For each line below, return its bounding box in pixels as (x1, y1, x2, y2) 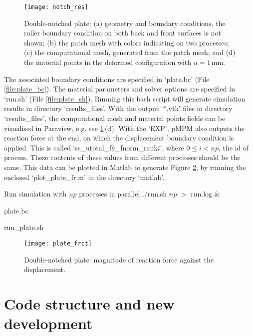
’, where (160, 142, 184, 152)
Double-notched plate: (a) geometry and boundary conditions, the (24, 17, 226, 28)
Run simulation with (4, 188, 67, 199)
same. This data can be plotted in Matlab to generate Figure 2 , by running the (4, 161, 246, 172)
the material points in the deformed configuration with (24, 57, 192, 67)
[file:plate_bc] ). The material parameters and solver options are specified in (4, 83, 235, 94)
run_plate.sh (4, 222, 44, 232)
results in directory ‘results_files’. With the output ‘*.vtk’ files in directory (4, 103, 233, 113)
